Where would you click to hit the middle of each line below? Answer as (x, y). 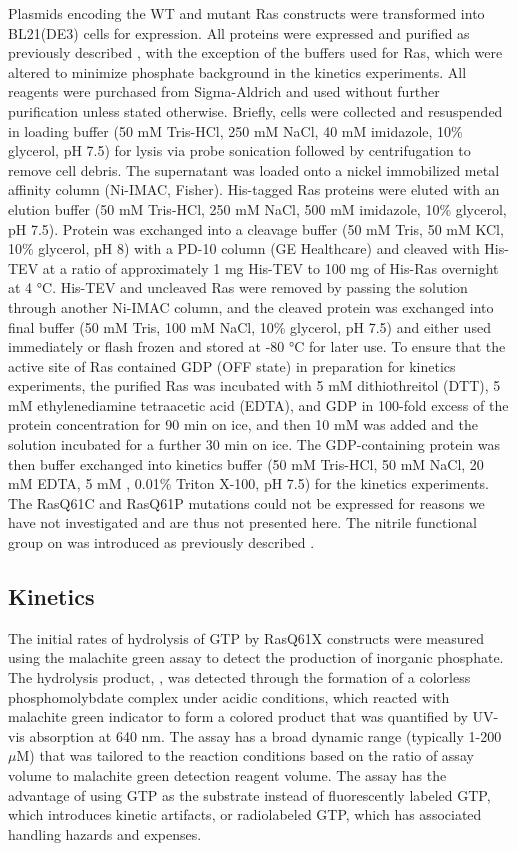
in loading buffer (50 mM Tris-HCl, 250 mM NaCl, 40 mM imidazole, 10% (235, 130)
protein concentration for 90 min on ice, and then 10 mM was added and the (243, 424)
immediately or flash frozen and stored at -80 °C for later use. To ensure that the (257, 346)
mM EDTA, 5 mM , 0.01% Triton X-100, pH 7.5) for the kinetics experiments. (248, 483)
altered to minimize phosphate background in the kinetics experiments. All (237, 71)
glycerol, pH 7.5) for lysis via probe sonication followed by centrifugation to (239, 150)
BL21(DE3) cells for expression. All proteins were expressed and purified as (239, 32)
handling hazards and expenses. (105, 833)
